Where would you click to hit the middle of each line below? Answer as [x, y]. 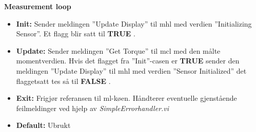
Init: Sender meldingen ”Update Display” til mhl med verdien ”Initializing [134, 23]
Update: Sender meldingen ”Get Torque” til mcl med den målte [118, 50]
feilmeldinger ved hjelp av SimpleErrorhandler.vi [93, 108]
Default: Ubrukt [43, 125]
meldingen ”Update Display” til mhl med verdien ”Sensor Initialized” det [131, 70]
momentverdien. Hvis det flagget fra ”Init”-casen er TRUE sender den [128, 61]
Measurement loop [38, 6]
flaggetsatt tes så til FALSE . [63, 81]
